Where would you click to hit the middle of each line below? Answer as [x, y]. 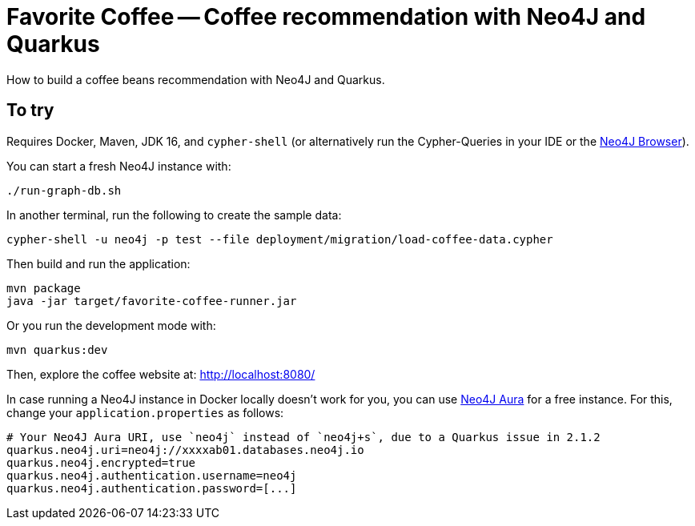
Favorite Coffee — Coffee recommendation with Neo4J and [326, 17]
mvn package [44, 288]
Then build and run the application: [98, 263]
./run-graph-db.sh [64, 190]
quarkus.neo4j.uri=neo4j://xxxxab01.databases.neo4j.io [185, 450]
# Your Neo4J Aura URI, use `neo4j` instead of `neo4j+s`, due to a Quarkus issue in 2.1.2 [303, 437]
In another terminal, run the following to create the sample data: [174, 215]
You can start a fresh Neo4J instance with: [119, 166]
